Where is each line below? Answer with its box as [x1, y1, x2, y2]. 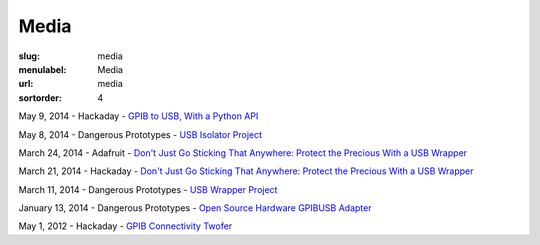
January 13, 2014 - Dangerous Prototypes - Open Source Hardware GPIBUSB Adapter [18, 202, 372, 214]
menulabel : [18, 63, 67, 75]
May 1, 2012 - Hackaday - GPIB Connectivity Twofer [18, 220, 233, 232]
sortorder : [18, 91, 62, 104]
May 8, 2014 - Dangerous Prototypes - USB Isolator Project [18, 128, 263, 140]
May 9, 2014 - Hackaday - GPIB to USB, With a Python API [18, 110, 259, 122]
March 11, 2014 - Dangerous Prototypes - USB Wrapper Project [18, 183, 278, 195]
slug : [18, 50, 40, 62]
